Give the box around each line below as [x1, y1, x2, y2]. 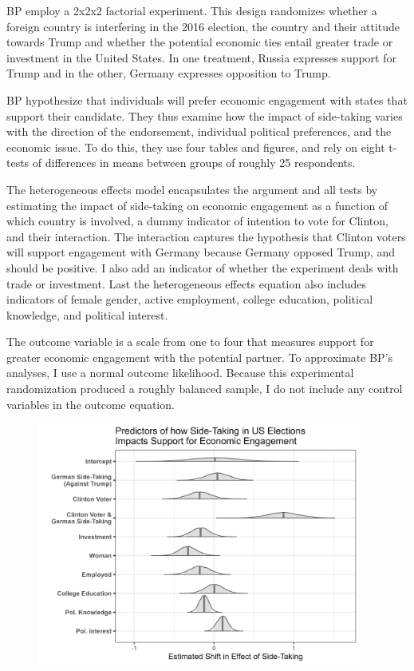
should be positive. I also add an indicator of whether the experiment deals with [6, 259, 399, 276]
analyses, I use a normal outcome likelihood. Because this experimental [6, 364, 354, 381]
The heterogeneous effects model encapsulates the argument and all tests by [6, 181, 378, 197]
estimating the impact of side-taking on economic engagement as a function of [6, 197, 388, 213]
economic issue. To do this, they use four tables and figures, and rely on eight [6, 138, 385, 155]
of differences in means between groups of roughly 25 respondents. [32, 154, 356, 171]
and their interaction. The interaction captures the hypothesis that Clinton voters [6, 228, 406, 244]
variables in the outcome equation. [6, 395, 175, 412]
